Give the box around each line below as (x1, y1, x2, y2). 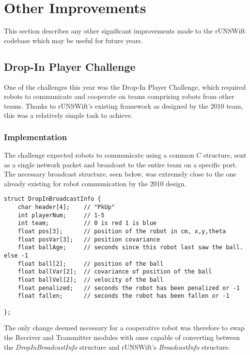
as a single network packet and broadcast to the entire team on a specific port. (4, 159, 237, 169)
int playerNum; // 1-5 (17, 211, 105, 219)
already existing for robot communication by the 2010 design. (4, 178, 187, 188)
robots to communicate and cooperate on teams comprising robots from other (4, 91, 234, 101)
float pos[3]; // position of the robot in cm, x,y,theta (17, 228, 226, 235)
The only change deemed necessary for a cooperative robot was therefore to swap (4, 323, 245, 333)
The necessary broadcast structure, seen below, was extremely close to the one (4, 169, 236, 179)
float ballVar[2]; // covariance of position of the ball (17, 268, 212, 275)
